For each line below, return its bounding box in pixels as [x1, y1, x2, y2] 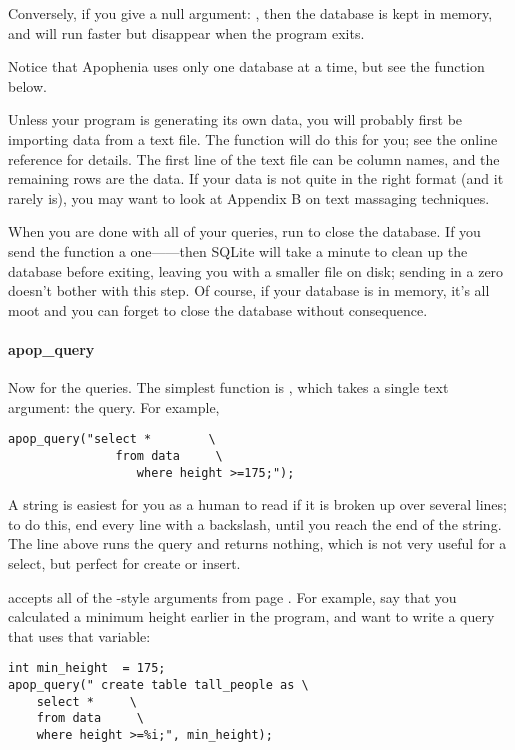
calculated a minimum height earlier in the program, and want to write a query [8, 606, 495, 627]
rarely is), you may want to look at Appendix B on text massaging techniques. [8, 187, 490, 208]
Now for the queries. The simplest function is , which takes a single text [8, 377, 449, 398]
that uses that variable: [8, 625, 151, 646]
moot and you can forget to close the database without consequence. [8, 299, 428, 320]
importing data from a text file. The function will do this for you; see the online [8, 128, 498, 149]
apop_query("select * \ [8, 432, 216, 447]
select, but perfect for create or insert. [8, 553, 241, 574]
